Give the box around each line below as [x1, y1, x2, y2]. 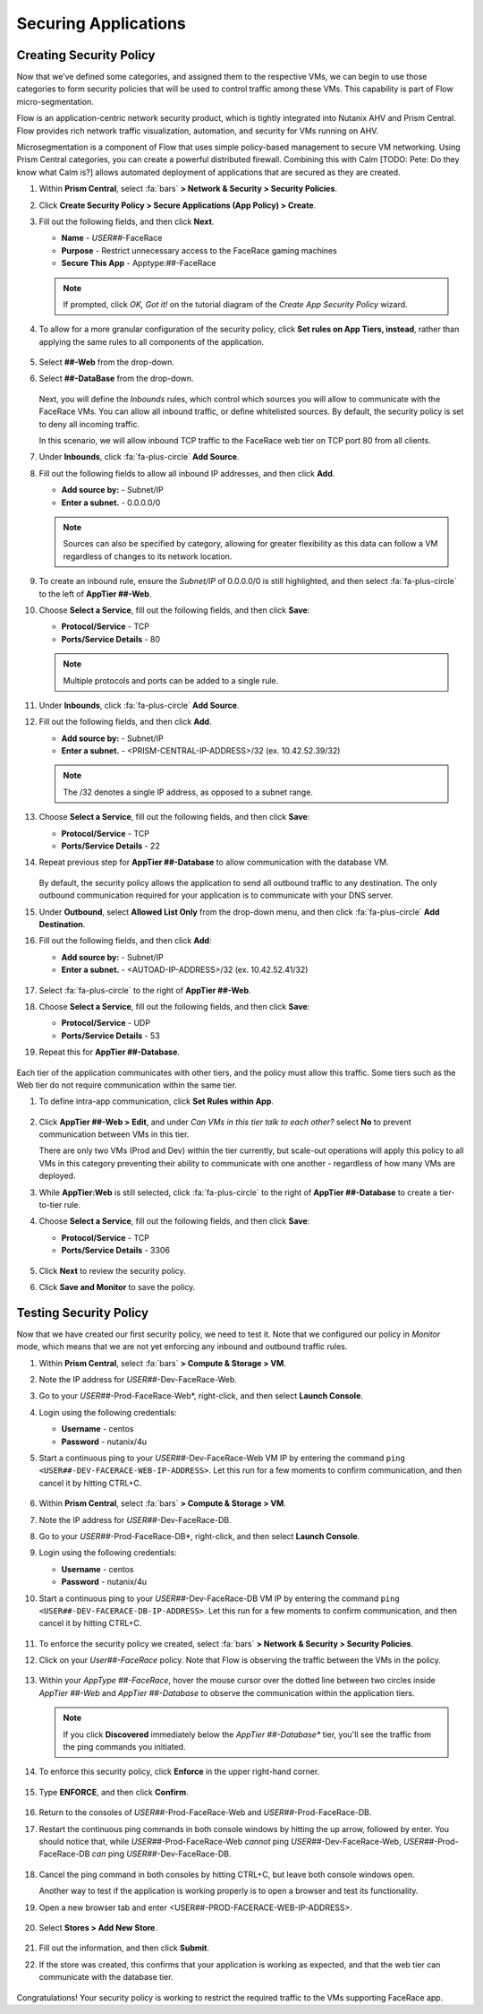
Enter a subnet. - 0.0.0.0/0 [61, 497, 161, 508]
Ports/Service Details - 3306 [61, 1245, 170, 1256]
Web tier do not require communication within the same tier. [16, 1080, 237, 1090]
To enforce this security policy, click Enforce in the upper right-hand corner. [38, 1766, 320, 1777]
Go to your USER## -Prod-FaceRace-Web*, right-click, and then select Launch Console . [38, 1390, 364, 1401]
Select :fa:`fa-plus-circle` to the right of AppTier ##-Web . [38, 985, 251, 995]
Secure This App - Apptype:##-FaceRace [61, 258, 216, 269]
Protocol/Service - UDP [61, 1018, 151, 1029]
